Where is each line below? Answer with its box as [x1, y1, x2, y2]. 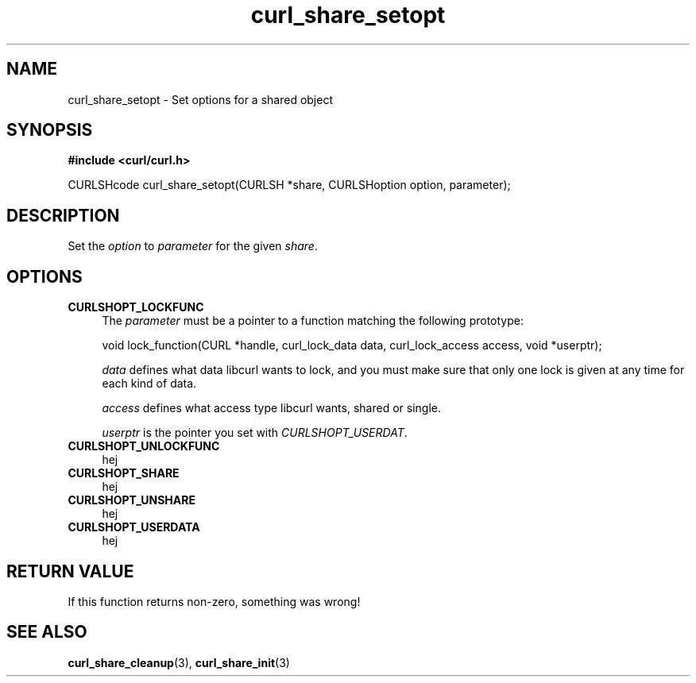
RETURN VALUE [6, 561, 134, 581]
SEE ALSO [6, 622, 87, 642]
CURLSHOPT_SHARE [68, 466, 180, 480]
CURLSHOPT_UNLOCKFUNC [68, 439, 220, 453]
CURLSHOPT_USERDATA [68, 520, 200, 534]
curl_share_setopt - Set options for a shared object [68, 92, 334, 106]
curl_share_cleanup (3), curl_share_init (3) [68, 655, 290, 669]
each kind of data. [102, 376, 197, 391]
